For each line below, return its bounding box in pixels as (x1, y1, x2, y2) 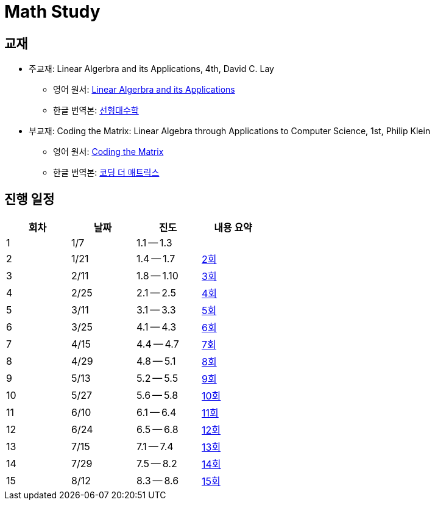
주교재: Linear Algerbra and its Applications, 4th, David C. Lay (29, 63, 274, 74)
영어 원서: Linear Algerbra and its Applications (53, 84, 235, 95)
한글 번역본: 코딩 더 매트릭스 (53, 167, 160, 178)
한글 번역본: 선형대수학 (53, 105, 139, 116)
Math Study (4, 1, 101, 22)
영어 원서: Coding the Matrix (53, 146, 164, 157)
